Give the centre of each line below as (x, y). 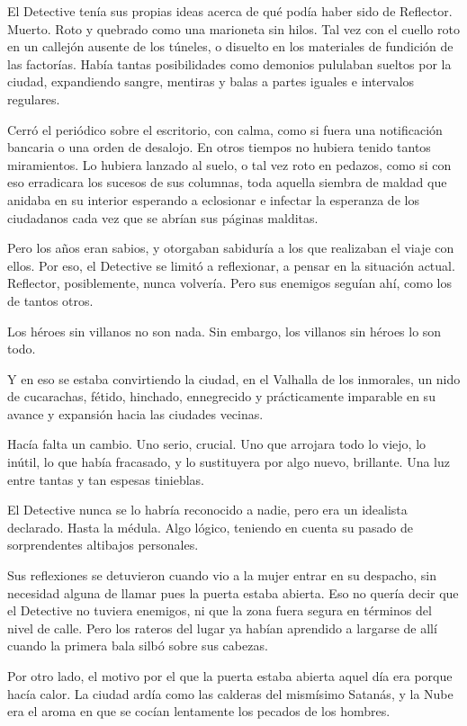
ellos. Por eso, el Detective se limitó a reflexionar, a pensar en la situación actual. (231, 265)
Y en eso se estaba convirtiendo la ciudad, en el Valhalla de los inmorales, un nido (234, 378)
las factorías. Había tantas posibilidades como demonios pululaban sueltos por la (229, 63)
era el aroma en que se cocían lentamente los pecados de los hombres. (199, 711)
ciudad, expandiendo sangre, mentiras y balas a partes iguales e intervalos (211, 81)
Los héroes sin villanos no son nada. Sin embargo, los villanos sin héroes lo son (225, 331)
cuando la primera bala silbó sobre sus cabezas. (138, 645)
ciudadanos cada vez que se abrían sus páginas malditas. (163, 217)
